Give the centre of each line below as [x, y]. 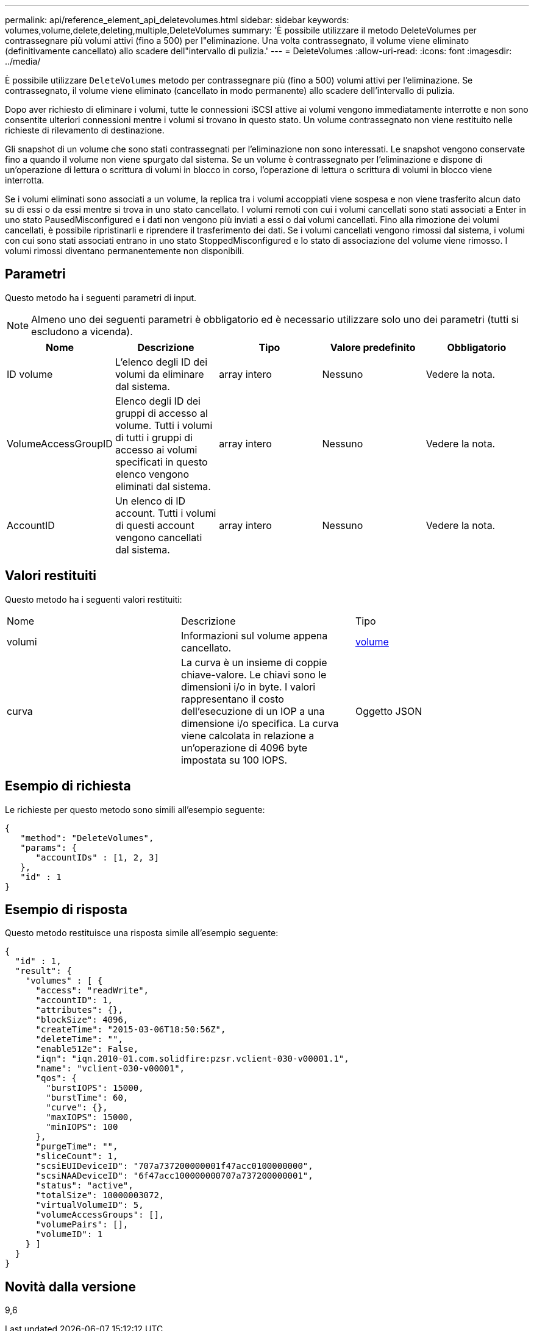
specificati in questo [161, 462]
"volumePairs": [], [82, 1225]
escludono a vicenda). [82, 331]
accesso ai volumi [156, 449]
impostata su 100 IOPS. [234, 760]
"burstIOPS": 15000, [95, 1088]
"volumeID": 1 [69, 1234]
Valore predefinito [373, 347]
